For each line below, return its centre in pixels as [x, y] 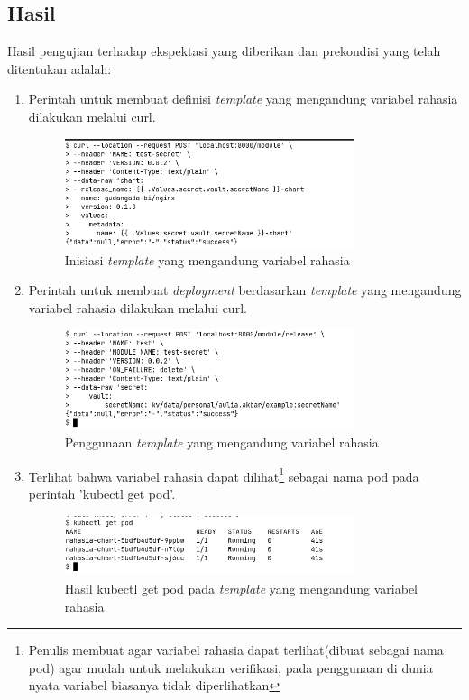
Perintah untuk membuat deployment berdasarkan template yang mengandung [245, 290]
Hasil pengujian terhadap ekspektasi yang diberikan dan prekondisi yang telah [224, 51]
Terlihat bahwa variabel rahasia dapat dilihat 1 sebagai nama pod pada [224, 474]
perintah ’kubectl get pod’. [102, 493]
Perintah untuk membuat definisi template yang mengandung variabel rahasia [243, 99]
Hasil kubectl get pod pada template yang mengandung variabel [241, 589]
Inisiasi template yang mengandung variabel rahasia [207, 259]
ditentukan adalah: [60, 68]
